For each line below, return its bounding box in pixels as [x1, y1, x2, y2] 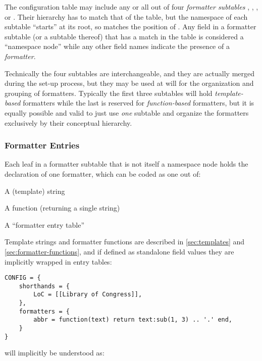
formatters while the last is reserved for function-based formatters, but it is [23, 97, 254, 108]
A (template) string [5, 185, 65, 196]
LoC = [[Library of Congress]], [33, 291, 142, 298]
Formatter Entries [5, 139, 80, 151]
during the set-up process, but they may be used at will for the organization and [5, 78, 254, 88]
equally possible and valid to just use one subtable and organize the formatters [5, 107, 249, 118]
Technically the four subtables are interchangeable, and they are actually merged [5, 68, 255, 78]
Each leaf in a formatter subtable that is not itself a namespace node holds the [5, 159, 248, 169]
